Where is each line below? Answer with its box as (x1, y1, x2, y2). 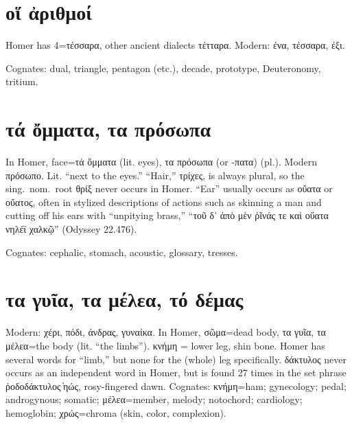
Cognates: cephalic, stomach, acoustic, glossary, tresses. (5, 244, 238, 259)
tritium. (5, 74, 38, 89)
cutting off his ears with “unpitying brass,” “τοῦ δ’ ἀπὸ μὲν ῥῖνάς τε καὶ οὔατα (5, 208, 329, 222)
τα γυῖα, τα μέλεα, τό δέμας (5, 285, 244, 313)
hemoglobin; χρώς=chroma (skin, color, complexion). (5, 405, 226, 420)
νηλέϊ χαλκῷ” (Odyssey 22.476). (5, 222, 137, 236)
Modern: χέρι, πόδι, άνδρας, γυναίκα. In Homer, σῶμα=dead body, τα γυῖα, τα (5, 325, 326, 339)
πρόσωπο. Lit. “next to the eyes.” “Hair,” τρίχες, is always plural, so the (5, 168, 305, 182)
